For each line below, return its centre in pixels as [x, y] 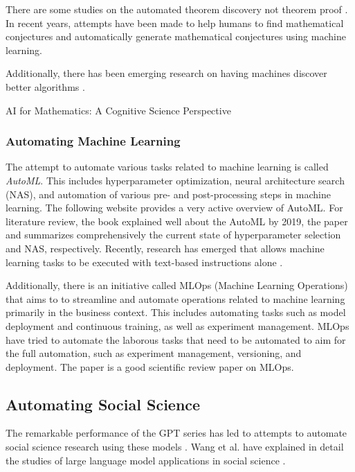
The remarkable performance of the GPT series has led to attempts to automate [176, 433]
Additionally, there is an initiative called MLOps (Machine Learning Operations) [177, 285]
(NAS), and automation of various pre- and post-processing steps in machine [168, 194]
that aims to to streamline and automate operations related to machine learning [175, 298]
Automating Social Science [103, 404]
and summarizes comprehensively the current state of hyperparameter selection [173, 235]
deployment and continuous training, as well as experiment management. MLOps [177, 325]
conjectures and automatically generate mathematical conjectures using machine [176, 36]
